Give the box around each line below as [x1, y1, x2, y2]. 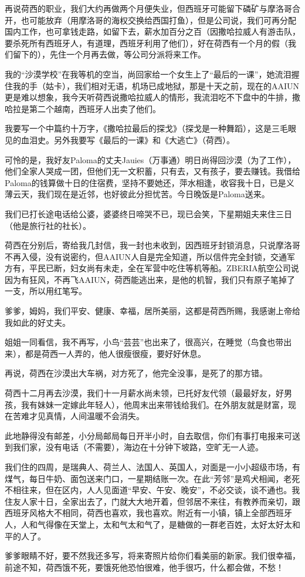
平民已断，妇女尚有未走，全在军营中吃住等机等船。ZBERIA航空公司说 [29, 262, 299, 274]
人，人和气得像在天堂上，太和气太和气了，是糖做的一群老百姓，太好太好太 [5, 518, 292, 530]
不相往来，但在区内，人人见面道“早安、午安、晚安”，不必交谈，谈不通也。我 [5, 484, 300, 496]
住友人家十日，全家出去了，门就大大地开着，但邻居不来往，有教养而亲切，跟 [5, 495, 300, 507]
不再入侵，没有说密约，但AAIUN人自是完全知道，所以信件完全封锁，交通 [5, 250, 287, 262]
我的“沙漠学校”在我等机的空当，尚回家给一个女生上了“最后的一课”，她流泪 [5, 68, 292, 80]
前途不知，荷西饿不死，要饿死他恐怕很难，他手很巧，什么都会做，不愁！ [5, 561, 284, 573]
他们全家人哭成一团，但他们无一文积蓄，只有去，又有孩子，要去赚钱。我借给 [5, 165, 300, 177]
